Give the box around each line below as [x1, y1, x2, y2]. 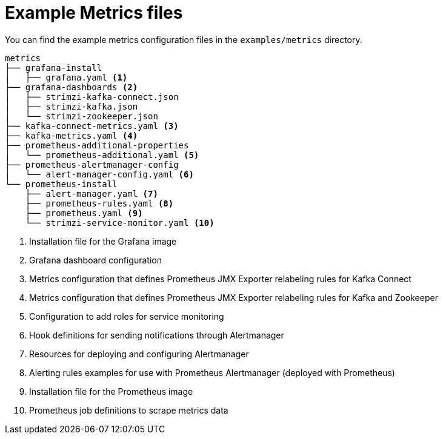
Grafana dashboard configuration [29, 254, 162, 265]
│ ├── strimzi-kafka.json [5, 101, 138, 111]
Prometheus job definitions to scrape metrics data [29, 404, 228, 415]
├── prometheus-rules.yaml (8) [25, 198, 174, 208]
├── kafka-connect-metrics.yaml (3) [5, 120, 179, 131]
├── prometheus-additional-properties [5, 140, 189, 150]
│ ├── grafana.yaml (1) [5, 72, 128, 82]
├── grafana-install [5, 62, 102, 73]
